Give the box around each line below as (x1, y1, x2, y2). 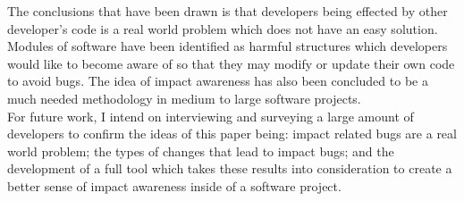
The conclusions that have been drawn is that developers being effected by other (7, 2, 448, 20)
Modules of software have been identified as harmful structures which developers (7, 37, 448, 55)
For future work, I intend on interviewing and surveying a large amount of (7, 106, 414, 125)
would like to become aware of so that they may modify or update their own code (7, 54, 455, 72)
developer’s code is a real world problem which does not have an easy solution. (7, 19, 438, 38)
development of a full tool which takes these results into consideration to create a (7, 159, 452, 178)
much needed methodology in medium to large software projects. (7, 88, 361, 107)
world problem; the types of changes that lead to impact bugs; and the (7, 141, 394, 160)
